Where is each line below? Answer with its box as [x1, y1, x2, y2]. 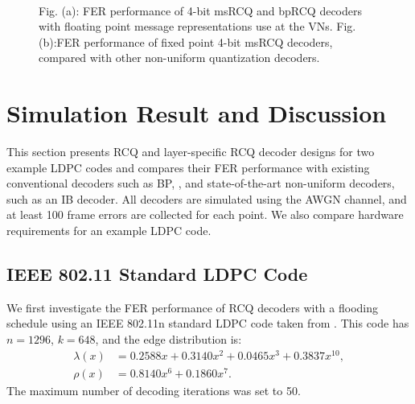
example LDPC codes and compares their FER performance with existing [6, 159, 370, 175]
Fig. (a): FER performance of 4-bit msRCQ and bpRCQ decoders [39, 2, 362, 19]
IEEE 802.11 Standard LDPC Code [6, 262, 308, 287]
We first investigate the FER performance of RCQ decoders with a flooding [6, 299, 378, 315]
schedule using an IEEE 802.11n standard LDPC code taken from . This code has [6, 315, 409, 332]
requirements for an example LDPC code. [6, 222, 212, 239]
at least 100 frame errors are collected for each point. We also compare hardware [6, 206, 404, 223]
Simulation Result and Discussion [6, 97, 387, 130]
